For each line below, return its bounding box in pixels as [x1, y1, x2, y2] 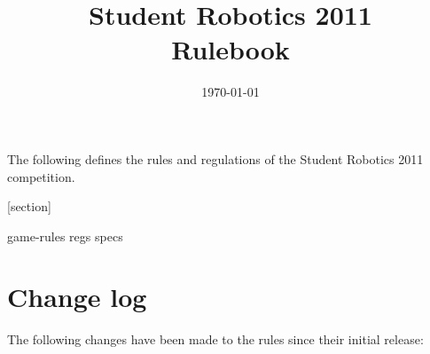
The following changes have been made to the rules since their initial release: [7, 330, 424, 349]
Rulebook [171, 31, 290, 67]
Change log [7, 279, 147, 315]
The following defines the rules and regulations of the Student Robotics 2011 [7, 149, 424, 168]
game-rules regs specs [7, 226, 123, 245]
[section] [7, 197, 51, 216]
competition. [7, 167, 75, 185]
